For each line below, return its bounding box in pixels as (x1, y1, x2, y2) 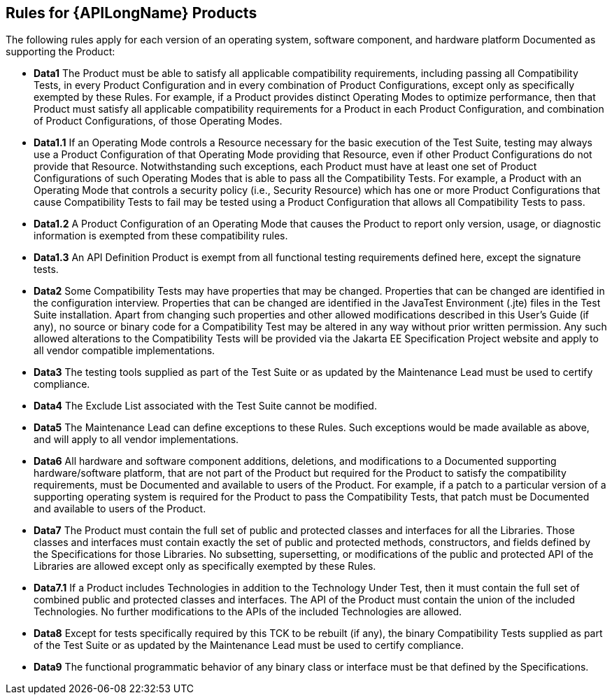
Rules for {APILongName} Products (6, 4, 257, 22)
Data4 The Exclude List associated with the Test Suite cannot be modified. (34, 400, 377, 412)
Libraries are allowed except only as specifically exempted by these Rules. (34, 560, 376, 573)
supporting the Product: (6, 45, 115, 58)
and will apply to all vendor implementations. (34, 433, 239, 446)
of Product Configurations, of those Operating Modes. (34, 115, 283, 127)
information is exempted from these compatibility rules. (34, 230, 288, 242)
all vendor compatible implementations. (34, 344, 215, 357)
